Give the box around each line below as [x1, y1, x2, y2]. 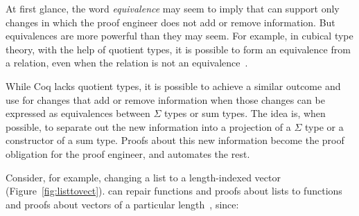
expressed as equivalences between [6, 106, 150, 120]
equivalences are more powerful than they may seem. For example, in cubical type [6, 28, 353, 43]
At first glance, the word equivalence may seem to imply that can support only [6, 1, 340, 15]
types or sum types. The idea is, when [164, 106, 326, 120]
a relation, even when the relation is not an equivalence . [6, 55, 248, 70]
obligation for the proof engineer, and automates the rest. [6, 146, 250, 161]
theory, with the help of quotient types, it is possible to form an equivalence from [6, 42, 351, 56]
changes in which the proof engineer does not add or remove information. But [6, 15, 335, 29]
